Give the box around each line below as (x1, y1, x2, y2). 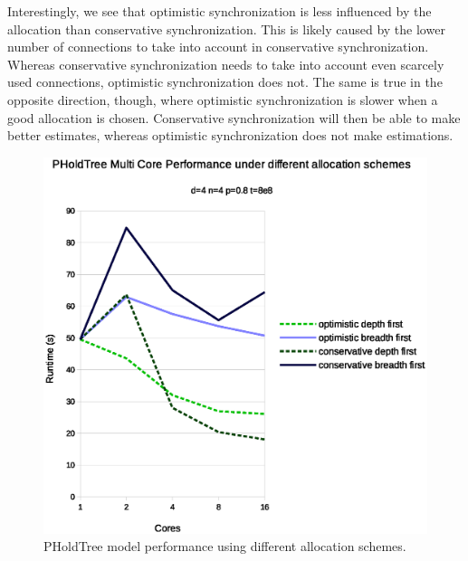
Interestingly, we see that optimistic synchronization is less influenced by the (7, 2, 432, 20)
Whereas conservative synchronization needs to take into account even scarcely (7, 54, 444, 73)
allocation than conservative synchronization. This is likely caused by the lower (7, 19, 445, 38)
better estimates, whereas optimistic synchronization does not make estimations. (7, 126, 454, 145)
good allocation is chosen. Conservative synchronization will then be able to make (7, 108, 461, 127)
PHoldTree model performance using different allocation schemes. (43, 537, 406, 556)
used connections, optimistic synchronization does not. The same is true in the (7, 72, 443, 91)
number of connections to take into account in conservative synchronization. (7, 37, 429, 56)
